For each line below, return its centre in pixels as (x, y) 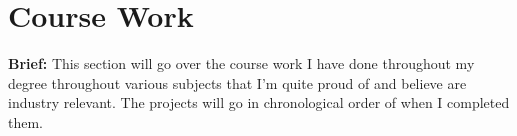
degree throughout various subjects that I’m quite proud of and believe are (237, 82)
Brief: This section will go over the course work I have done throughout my (241, 63)
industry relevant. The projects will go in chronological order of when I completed (259, 102)
